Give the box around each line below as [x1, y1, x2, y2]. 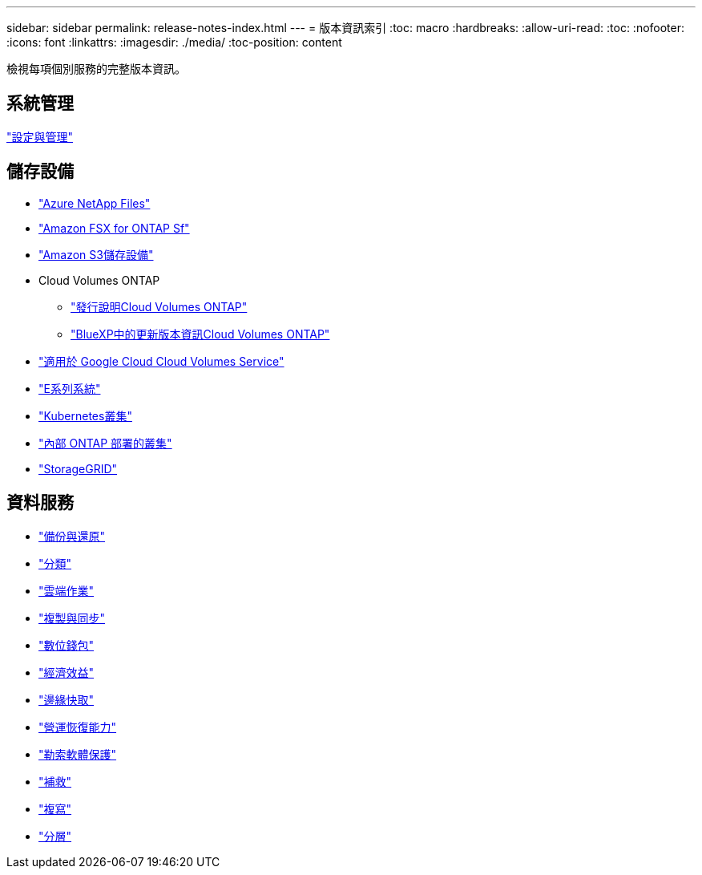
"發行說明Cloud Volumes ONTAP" [71, 299, 248, 314]
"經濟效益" [38, 665, 95, 679]
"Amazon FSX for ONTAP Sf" [38, 221, 190, 235]
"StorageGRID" [38, 461, 118, 476]
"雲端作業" [38, 583, 95, 598]
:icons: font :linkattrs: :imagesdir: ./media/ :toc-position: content [6, 35, 342, 49]
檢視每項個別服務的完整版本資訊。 [6, 62, 186, 75]
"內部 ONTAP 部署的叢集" [38, 435, 172, 450]
